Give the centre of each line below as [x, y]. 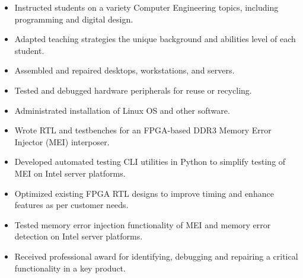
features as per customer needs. [71, 205]
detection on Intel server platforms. [79, 236]
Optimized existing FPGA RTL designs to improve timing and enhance [144, 193]
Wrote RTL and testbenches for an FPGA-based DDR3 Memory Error [143, 130]
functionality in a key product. [70, 268]
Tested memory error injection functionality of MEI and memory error [143, 224]
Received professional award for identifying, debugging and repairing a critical [156, 256]
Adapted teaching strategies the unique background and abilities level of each [155, 39]
